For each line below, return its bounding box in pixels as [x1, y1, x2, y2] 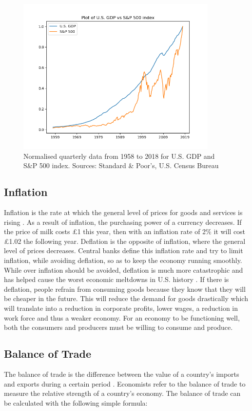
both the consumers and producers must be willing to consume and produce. [4, 322, 233, 332]
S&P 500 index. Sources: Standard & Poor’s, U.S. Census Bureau [23, 160, 219, 171]
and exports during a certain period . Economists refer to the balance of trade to [4, 378, 246, 389]
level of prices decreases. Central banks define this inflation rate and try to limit [4, 245, 243, 256]
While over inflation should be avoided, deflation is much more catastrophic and [4, 264, 243, 275]
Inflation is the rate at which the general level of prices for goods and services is [4, 207, 243, 217]
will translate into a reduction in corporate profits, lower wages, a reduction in [4, 303, 238, 313]
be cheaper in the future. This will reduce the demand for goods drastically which [4, 293, 248, 303]
